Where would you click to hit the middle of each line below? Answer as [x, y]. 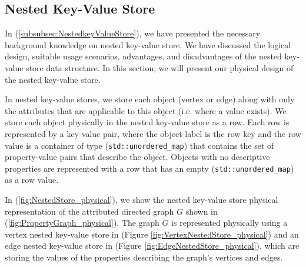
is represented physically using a [229, 223]
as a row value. [32, 180]
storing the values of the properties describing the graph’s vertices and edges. [144, 257]
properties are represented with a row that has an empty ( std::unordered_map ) [149, 168]
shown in [202, 211]
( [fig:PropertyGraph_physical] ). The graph [82, 223]
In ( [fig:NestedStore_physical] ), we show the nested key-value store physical [142, 200]
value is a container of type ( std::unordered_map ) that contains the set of [139, 145]
